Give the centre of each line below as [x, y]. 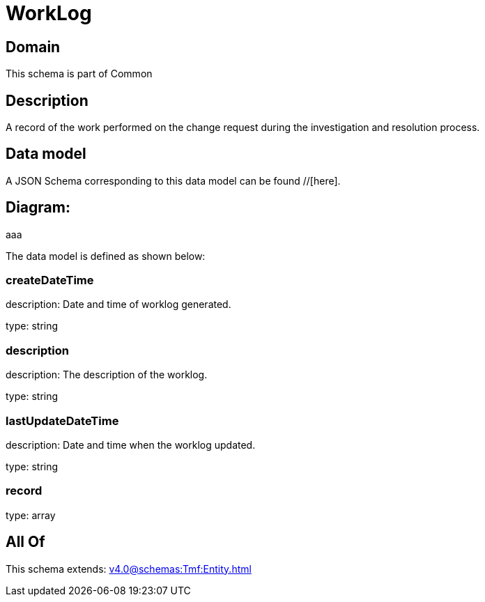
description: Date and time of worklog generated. [118, 304]
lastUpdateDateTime [62, 420]
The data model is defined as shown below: [106, 256]
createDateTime [50, 280]
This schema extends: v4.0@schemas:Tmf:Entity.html [129, 569]
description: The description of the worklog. [107, 375]
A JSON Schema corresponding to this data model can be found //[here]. [173, 180]
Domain [33, 47]
